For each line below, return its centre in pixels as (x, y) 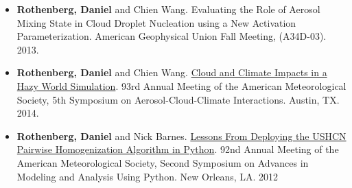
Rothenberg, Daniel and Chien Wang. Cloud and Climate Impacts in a (172, 72)
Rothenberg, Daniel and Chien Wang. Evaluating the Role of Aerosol (168, 9)
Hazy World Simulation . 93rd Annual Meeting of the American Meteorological (181, 85)
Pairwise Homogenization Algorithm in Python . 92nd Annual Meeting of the (178, 149)
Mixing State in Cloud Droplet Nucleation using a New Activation (156, 22)
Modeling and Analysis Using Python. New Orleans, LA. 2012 (148, 176)
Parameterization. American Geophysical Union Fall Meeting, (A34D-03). (172, 36)
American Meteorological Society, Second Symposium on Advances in (163, 162)
